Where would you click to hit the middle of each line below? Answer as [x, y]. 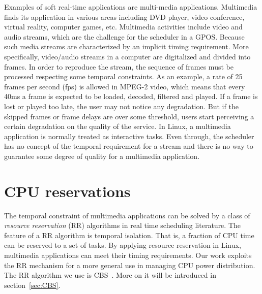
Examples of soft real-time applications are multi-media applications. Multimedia [131, 7]
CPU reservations [67, 191]
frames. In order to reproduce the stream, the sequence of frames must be [119, 66]
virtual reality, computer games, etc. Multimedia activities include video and [123, 27]
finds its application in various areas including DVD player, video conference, [124, 17]
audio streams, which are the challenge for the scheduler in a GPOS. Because [124, 36]
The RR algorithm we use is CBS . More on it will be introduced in [110, 275]
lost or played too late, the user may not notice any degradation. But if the [121, 106]
